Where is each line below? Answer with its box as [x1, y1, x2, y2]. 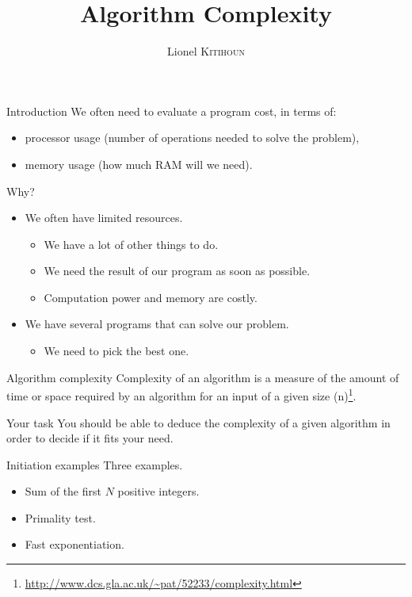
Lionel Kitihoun [167, 43, 245, 59]
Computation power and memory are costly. [44, 289, 257, 305]
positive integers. [117, 483, 200, 499]
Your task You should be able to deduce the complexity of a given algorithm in [6, 414, 391, 431]
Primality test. [25, 509, 96, 526]
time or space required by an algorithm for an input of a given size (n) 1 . [6, 385, 357, 404]
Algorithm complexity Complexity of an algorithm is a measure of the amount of [6, 369, 399, 385]
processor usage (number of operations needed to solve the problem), [25, 129, 360, 146]
